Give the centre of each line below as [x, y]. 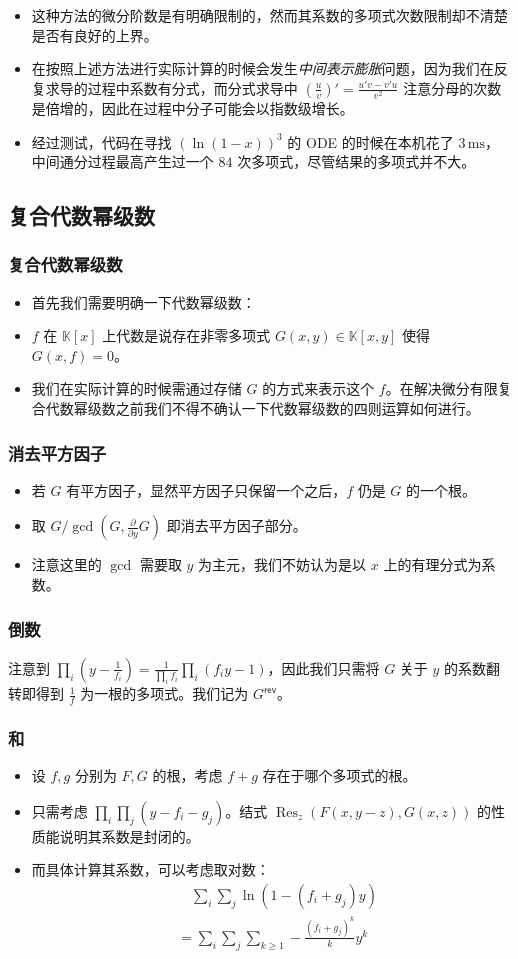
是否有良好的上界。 [94, 34]
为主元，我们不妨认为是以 [282, 564]
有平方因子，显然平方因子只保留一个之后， [206, 489]
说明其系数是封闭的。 [129, 835]
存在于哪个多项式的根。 [339, 775]
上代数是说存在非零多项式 [186, 335]
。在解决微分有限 [441, 388]
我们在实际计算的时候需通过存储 [136, 388]
